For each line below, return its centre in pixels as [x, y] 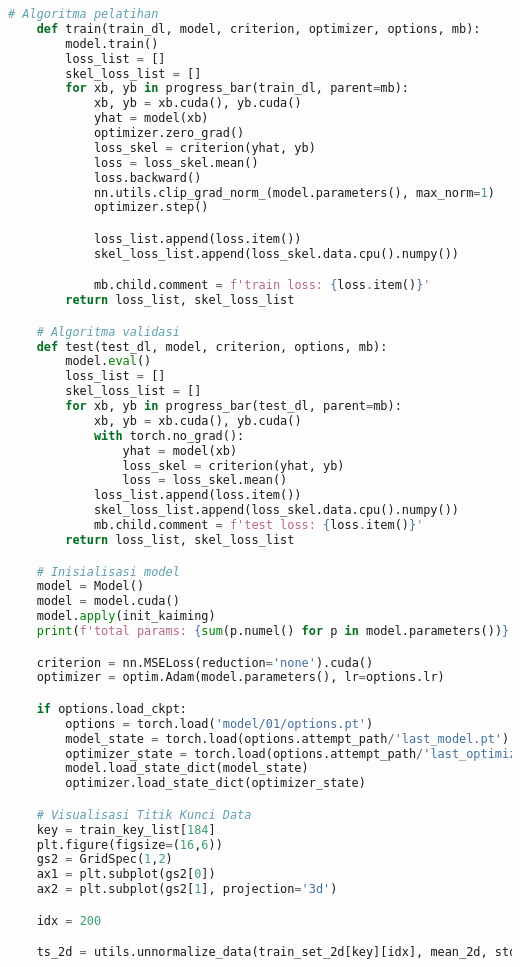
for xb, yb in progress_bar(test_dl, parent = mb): [233, 406]
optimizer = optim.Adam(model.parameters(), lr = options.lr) [240, 677]
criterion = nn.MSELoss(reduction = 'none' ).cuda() [205, 662]
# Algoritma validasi [108, 331]
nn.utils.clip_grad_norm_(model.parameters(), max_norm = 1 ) [294, 192]
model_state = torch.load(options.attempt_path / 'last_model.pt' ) [287, 738]
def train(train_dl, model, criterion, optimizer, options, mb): [258, 28]
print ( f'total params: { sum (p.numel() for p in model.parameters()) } [273, 631]
